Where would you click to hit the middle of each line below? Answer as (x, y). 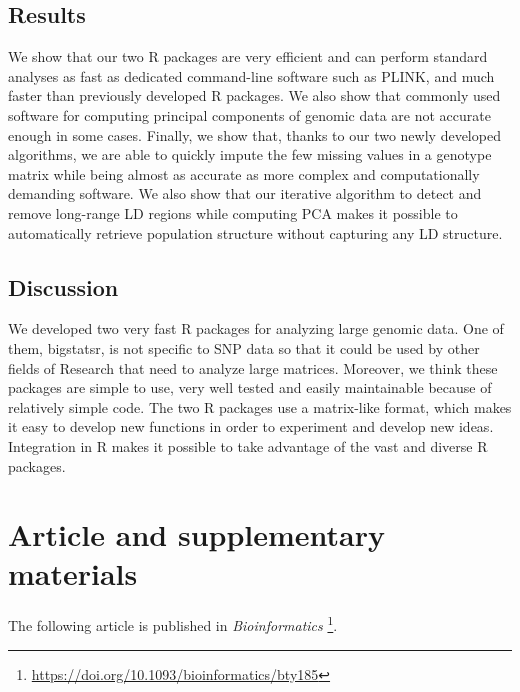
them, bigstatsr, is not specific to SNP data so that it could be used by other (244, 347)
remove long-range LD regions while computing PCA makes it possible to (233, 212)
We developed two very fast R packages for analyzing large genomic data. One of (256, 328)
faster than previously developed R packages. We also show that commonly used (254, 95)
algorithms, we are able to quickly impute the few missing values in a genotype (250, 154)
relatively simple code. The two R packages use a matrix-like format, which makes (260, 406)
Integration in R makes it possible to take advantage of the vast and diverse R (248, 445)
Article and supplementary (197, 534)
